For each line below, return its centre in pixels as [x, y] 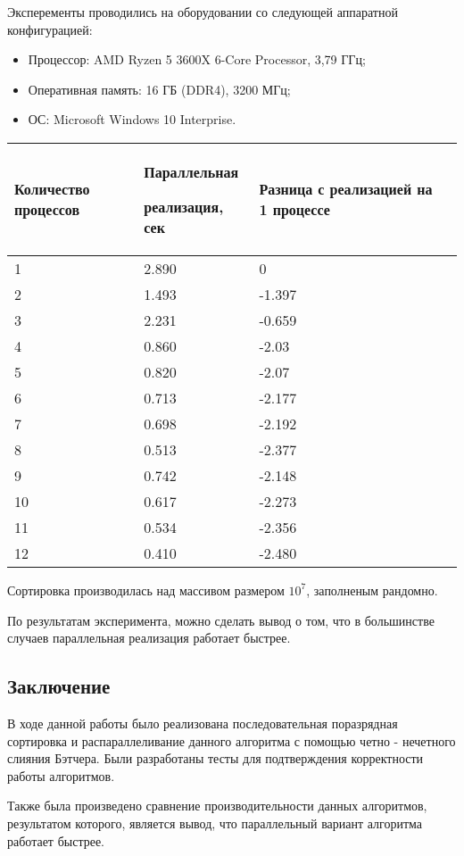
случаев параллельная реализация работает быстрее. [149, 638]
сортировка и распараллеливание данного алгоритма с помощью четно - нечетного [232, 740]
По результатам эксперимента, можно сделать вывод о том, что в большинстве [221, 620]
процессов [47, 210]
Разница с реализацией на [346, 189]
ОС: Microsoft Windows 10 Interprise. [132, 119]
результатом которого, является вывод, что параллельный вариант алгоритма [215, 823]
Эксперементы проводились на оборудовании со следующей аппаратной [203, 12]
